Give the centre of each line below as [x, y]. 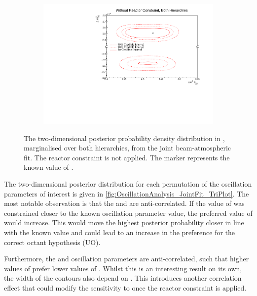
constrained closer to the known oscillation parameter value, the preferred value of [128, 213]
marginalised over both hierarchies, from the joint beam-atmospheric [128, 148]
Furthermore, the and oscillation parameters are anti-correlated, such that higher [127, 259]
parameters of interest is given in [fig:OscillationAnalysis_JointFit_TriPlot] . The [127, 193]
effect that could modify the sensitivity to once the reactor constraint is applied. [125, 288]
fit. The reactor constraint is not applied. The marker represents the [127, 157]
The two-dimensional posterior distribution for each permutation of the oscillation [128, 184]
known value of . [49, 167]
